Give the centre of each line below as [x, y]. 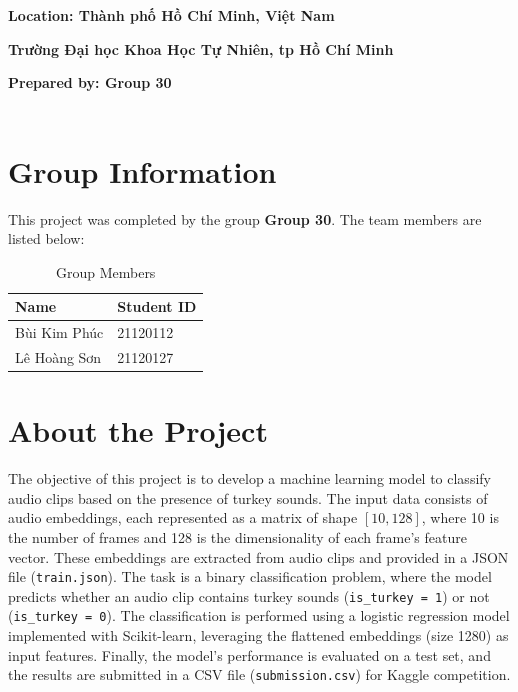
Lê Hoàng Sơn [58, 356]
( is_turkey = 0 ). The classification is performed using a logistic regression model [259, 615]
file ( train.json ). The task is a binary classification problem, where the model [250, 576]
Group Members [105, 271]
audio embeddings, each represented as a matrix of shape [183, 517]
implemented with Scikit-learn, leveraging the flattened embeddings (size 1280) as [258, 635]
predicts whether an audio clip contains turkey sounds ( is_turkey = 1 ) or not [249, 595]
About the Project [138, 430]
